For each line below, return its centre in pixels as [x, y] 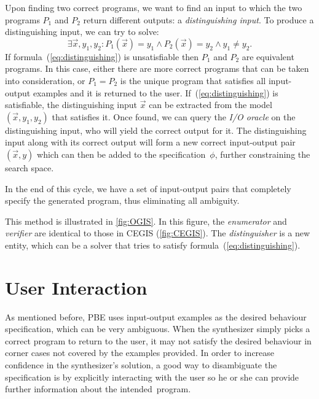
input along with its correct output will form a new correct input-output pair [150, 142]
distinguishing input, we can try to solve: [82, 32]
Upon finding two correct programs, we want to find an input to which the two [154, 7]
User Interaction [76, 287]
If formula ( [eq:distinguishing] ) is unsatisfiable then [102, 56]
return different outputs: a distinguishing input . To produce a [199, 19]
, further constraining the [262, 154]
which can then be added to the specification [121, 154]
